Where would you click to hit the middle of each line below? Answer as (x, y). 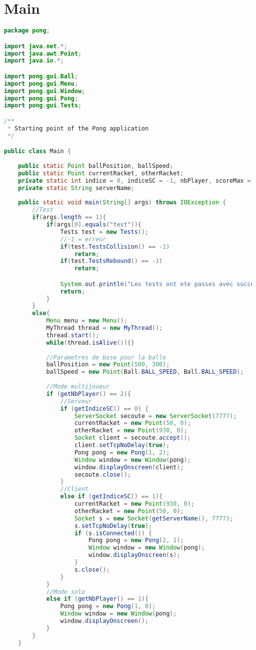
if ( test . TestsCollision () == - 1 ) (115, 246)
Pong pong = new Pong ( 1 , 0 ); (108, 606)
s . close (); (92, 569)
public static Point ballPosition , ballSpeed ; (96, 166)
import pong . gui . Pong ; (41, 98)
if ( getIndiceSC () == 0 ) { (104, 408)
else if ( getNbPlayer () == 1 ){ (97, 599)
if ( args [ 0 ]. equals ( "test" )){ (94, 225)
